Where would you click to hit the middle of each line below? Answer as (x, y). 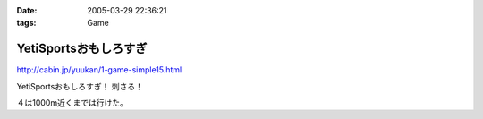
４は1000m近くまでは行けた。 (72, 103)
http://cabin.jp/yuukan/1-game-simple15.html (99, 70)
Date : (27, 10)
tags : (26, 23)
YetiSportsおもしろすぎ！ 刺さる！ (80, 86)
